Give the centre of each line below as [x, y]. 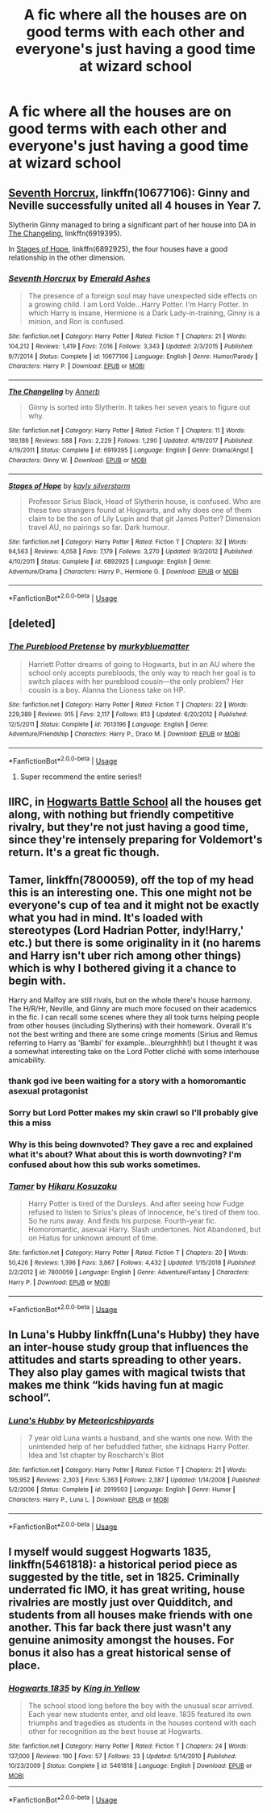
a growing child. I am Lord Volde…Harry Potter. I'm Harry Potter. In [138, 305]
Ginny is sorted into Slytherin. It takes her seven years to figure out [139, 407]
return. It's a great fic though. [84, 852]
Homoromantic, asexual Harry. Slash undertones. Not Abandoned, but [144, 1230]
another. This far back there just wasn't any [120, 1627]
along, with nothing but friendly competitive [121, 815]
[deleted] [32, 624]
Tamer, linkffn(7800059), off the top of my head [131, 879]
